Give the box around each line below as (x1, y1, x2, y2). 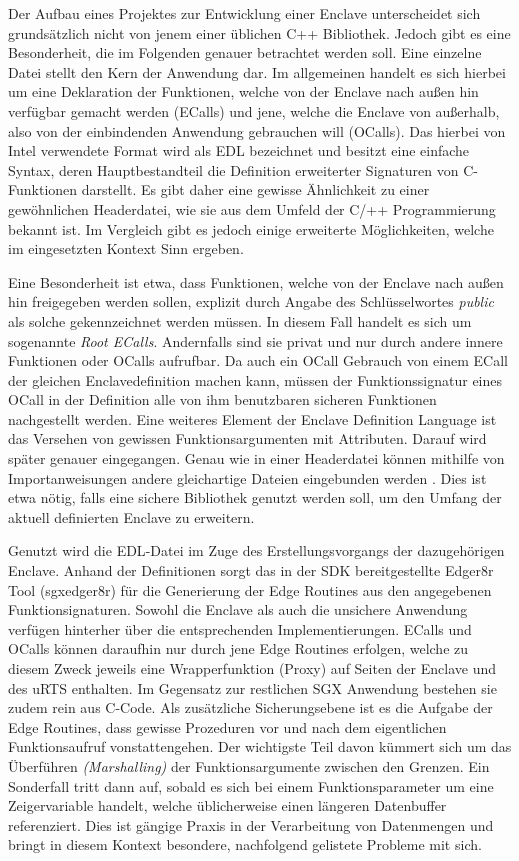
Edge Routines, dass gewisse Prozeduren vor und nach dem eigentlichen (8, 716, 447, 737)
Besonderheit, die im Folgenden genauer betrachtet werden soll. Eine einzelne (8, 42, 482, 63)
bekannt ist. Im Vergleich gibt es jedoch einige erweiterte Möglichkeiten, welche (8, 218, 494, 239)
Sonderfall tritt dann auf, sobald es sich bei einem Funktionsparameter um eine (8, 775, 494, 796)
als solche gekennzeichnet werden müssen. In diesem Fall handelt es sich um (8, 310, 472, 331)
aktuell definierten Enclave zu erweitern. (8, 506, 255, 527)
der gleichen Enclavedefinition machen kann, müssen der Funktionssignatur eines (8, 369, 503, 390)
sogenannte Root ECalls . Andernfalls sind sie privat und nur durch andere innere (8, 330, 503, 351)
